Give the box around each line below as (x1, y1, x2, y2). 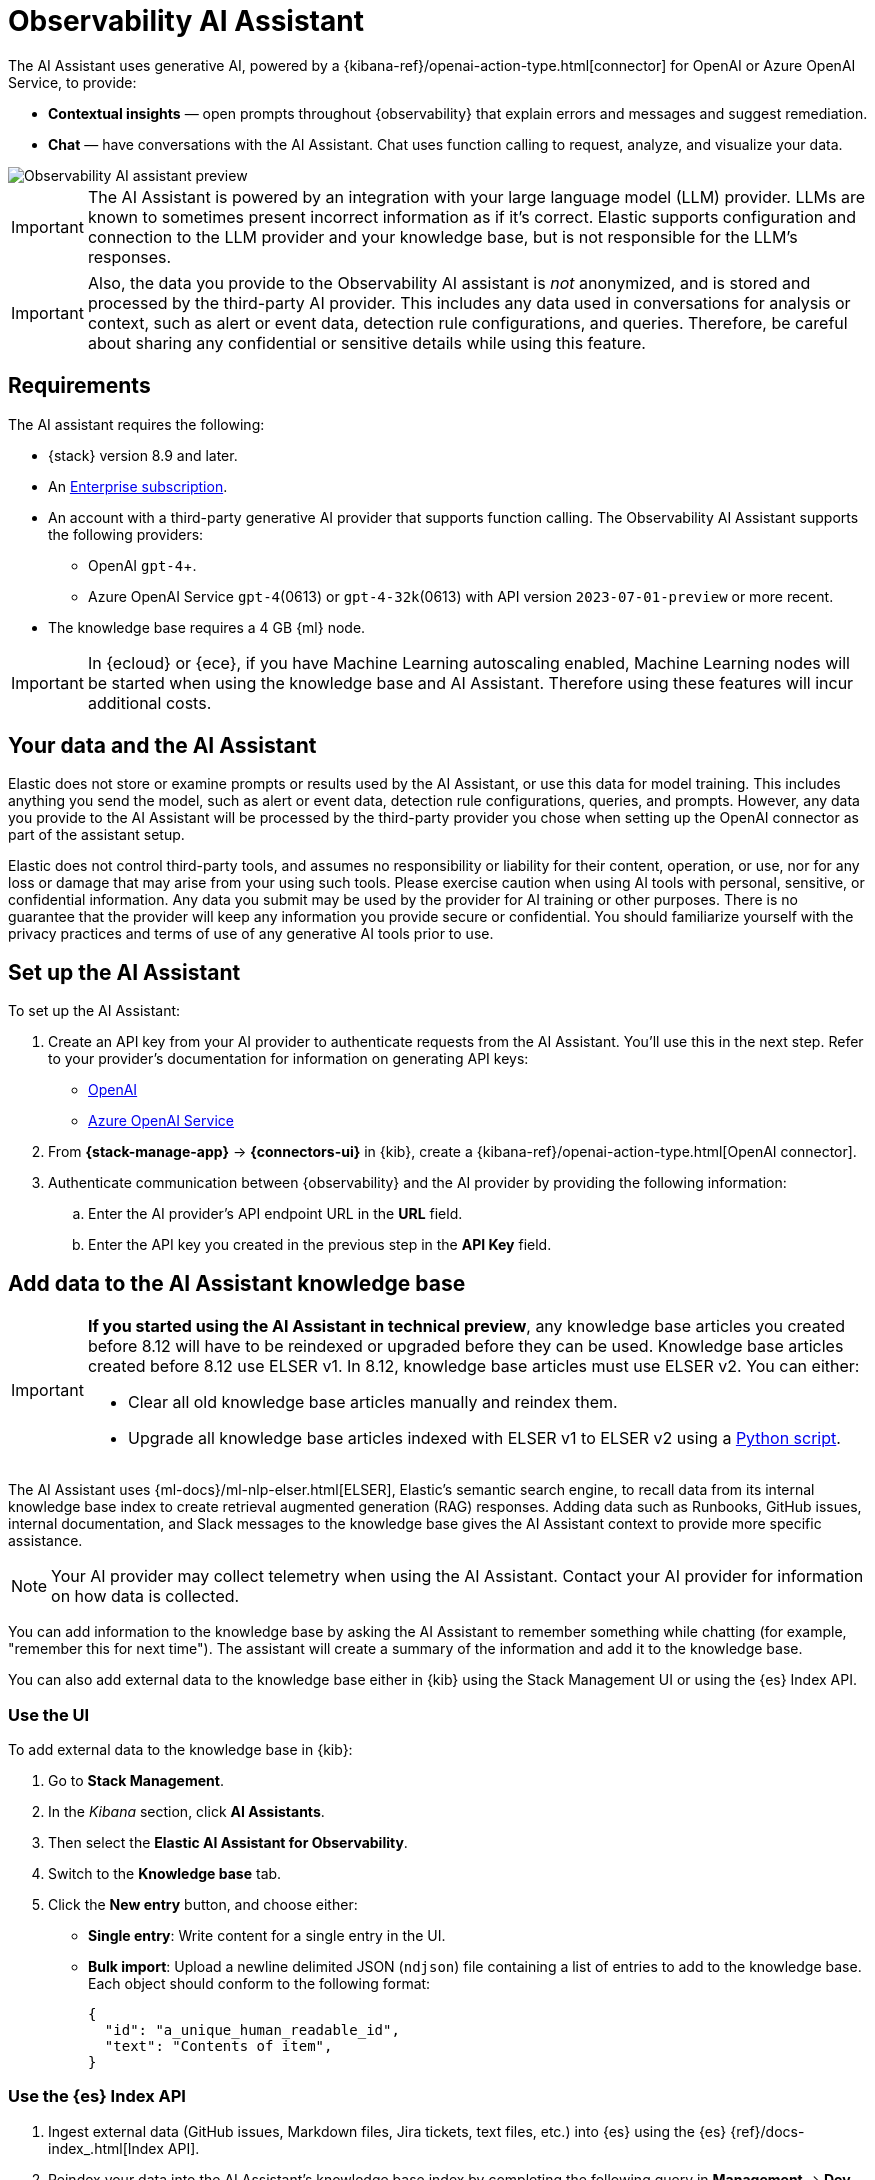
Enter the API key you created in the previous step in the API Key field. (88, 1236, 552, 1254)
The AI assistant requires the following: (8, 415, 265, 433)
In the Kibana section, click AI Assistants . (48, 1802, 325, 1820)
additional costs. (87, 692, 212, 713)
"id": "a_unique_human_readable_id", (104, 2021, 400, 2038)
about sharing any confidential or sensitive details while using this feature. (87, 332, 646, 353)
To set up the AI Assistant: (8, 1002, 181, 1020)
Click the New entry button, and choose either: (48, 1895, 358, 1913)
